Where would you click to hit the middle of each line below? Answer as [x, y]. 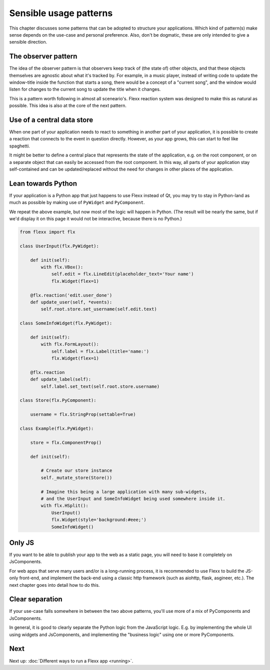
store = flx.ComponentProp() [66, 442]
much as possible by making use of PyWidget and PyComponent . [77, 203]
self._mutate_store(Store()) [76, 477]
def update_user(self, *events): [71, 302]
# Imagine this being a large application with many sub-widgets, [124, 492]
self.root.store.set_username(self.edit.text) [99, 309]
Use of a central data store [51, 120]
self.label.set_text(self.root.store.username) [100, 386]
